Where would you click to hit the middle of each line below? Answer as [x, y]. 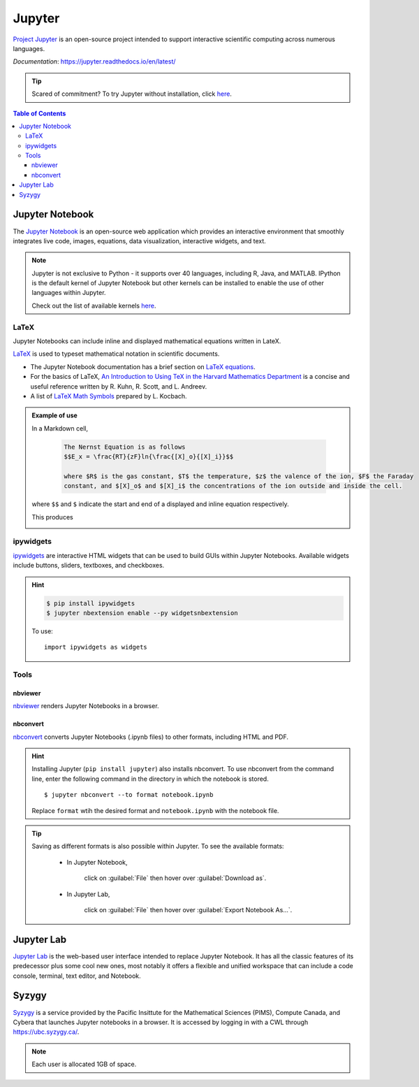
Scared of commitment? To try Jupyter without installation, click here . [132, 94]
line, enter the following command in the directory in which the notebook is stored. [150, 779]
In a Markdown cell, [60, 428]
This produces [52, 517]
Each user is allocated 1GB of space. [84, 1064]
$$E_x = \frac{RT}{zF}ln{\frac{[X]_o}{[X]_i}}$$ [149, 457]
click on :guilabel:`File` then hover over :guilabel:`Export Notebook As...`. [188, 909]
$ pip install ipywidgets [91, 603]
